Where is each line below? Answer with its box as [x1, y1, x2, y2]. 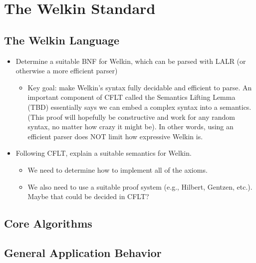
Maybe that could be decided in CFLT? [27, 191, 149, 202]
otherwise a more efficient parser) [15, 65, 118, 76]
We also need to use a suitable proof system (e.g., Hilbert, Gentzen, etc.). [27, 181, 253, 192]
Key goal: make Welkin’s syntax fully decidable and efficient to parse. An [27, 82, 252, 92]
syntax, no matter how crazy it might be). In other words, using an [27, 121, 234, 132]
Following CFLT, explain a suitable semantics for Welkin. [15, 148, 192, 158]
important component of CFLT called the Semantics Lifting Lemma [27, 92, 236, 102]
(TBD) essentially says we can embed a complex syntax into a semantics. [27, 101, 252, 112]
